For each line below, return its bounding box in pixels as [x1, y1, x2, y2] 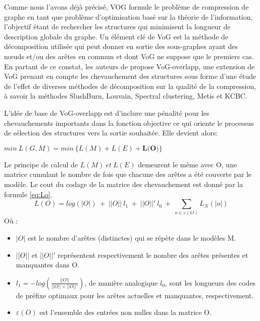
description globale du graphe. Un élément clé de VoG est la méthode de [4, 31, 229, 41]
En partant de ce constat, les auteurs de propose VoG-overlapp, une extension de [4, 61, 255, 71]
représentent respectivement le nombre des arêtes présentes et [58, 249, 248, 260]
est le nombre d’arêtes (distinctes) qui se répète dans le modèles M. [27, 233, 236, 243]
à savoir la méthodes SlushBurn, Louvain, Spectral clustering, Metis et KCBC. [4, 90, 247, 101]
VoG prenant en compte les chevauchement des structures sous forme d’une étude [4, 71, 256, 81]
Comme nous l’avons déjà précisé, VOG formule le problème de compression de [4, 2, 249, 12]
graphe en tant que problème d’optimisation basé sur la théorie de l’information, [4, 11, 253, 22]
